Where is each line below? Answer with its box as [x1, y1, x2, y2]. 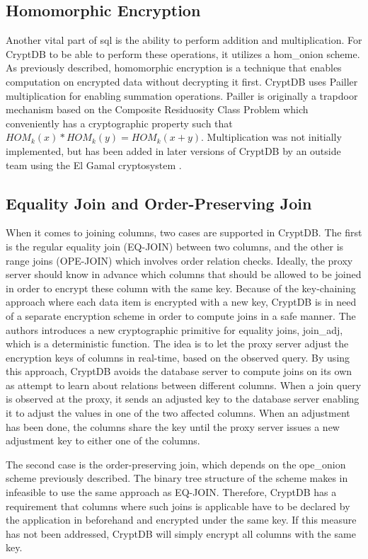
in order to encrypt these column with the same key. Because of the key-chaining [6, 280, 356, 295]
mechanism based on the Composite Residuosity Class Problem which [6, 102, 309, 117]
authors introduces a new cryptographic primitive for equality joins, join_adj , [6, 322, 343, 337]
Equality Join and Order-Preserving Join [6, 192, 312, 214]
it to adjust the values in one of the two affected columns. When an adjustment [6, 405, 350, 420]
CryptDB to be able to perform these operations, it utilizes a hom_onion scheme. [6, 46, 360, 61]
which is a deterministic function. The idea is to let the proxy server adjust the [6, 336, 349, 351]
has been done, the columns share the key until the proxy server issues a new [6, 419, 340, 434]
